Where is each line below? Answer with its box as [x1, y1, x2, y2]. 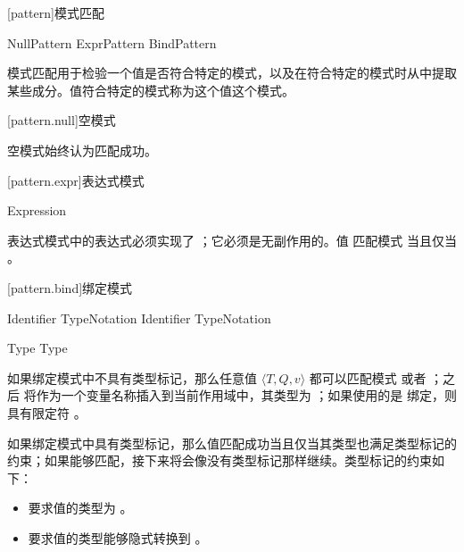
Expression [7, 201, 67, 220]
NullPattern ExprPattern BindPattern [7, 33, 217, 52]
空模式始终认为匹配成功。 [7, 140, 157, 159]
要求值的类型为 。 [28, 498, 133, 517]
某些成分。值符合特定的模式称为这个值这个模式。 [7, 80, 294, 99]
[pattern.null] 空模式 [7, 111, 116, 130]
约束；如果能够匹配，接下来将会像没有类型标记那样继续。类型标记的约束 [7, 451, 432, 470]
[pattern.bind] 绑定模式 [7, 278, 133, 297]
